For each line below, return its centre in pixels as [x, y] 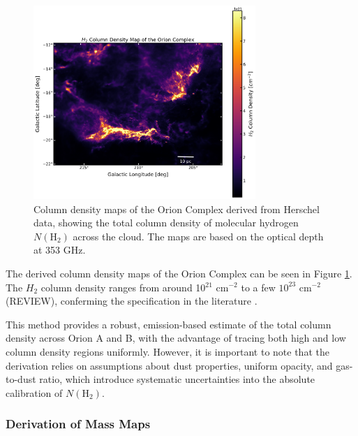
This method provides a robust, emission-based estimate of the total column [169, 324]
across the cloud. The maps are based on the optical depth [198, 236]
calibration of [34, 392]
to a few [258, 287]
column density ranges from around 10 [123, 287]
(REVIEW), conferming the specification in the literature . [132, 301]
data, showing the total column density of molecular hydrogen [166, 223]
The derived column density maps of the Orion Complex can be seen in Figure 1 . [179, 273]
